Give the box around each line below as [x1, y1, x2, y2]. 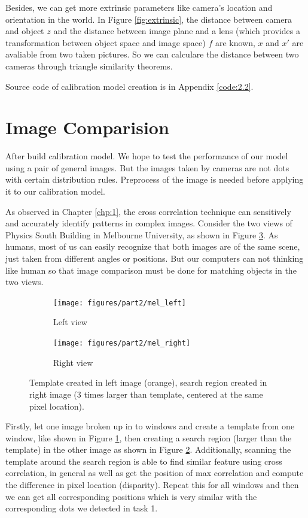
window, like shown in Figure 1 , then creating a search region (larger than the [5, 431, 292, 444]
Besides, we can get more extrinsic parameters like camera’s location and [5, 1, 273, 13]
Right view [53, 356, 93, 368]
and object [5, 25, 44, 37]
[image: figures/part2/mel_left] [53, 298, 186, 307]
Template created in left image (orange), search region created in [29, 376, 267, 389]
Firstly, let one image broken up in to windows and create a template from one [5, 420, 295, 432]
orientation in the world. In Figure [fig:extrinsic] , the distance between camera [5, 13, 292, 25]
